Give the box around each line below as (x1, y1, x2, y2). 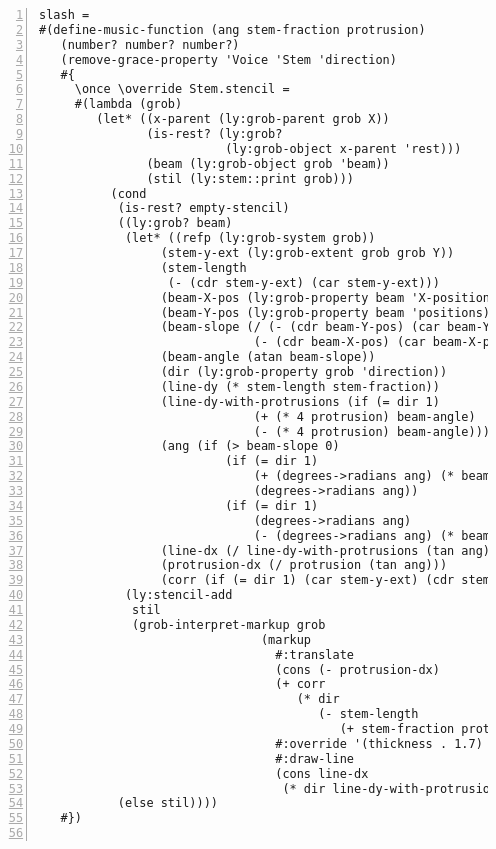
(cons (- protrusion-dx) (275, 662, 440, 677)
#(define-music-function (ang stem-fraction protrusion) (39, 22, 426, 37)
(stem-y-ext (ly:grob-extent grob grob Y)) (160, 246, 455, 260)
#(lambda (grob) (74, 97, 183, 112)
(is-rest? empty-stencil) (117, 201, 290, 216)
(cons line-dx (275, 766, 369, 781)
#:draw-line (275, 751, 354, 766)
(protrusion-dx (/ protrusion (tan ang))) (160, 558, 448, 573)
